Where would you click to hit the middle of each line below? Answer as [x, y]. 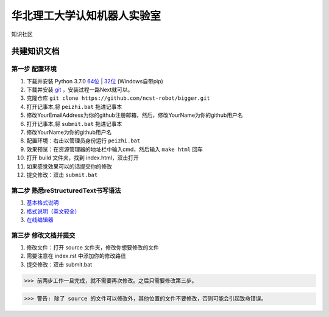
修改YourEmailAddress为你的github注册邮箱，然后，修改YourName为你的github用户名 [135, 115]
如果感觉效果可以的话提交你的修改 [69, 166]
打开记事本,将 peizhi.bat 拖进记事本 [74, 106]
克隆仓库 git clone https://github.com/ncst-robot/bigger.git [118, 98]
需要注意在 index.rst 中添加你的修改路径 [76, 256]
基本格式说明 [43, 203]
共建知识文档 [35, 51]
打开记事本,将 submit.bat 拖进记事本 [74, 124]
